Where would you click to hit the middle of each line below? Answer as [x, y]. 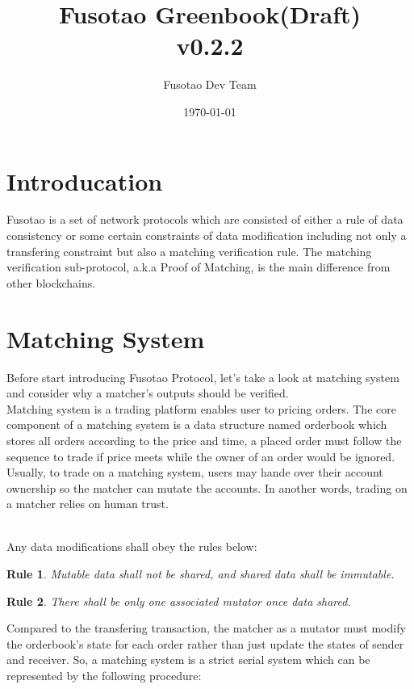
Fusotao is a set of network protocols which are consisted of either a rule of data [205, 219]
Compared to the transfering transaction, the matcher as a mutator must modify [206, 628]
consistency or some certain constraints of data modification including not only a [207, 235]
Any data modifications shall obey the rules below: [132, 546]
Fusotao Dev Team [210, 84]
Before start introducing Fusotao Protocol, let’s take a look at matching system [203, 377]
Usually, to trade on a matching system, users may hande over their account [195, 472]
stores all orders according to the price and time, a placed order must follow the [204, 440]
